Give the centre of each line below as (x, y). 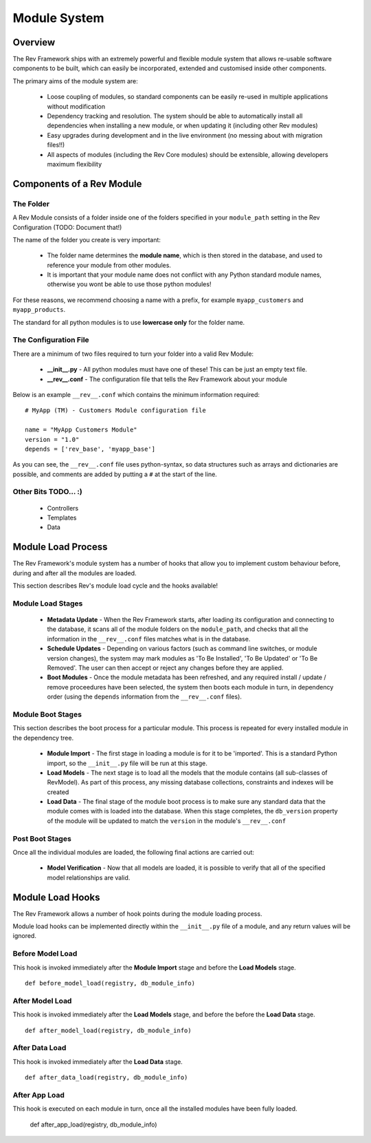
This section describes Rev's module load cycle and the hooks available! (115, 586)
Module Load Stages (48, 603)
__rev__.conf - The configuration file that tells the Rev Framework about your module (167, 379)
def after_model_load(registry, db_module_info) (108, 1030)
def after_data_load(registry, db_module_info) (106, 1078)
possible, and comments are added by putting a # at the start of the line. (115, 474)
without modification (76, 106)
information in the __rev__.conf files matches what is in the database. (149, 639)
